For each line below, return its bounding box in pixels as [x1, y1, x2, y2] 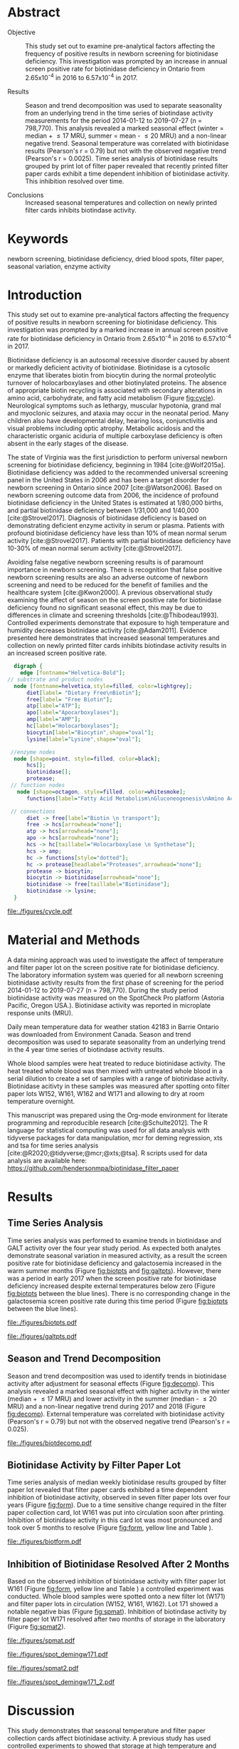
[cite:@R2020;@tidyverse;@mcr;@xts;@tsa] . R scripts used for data [7, 1148, 208, 1157]
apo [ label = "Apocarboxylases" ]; [26, 709, 119, 716]
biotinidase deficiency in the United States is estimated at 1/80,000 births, [7, 499, 224, 507]
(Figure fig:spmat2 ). [7, 1623, 66, 1631]
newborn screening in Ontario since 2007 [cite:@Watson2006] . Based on [7, 483, 223, 492]
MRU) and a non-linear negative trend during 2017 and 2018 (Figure [7, 1401, 206, 1410]
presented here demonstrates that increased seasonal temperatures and [7, 634, 220, 642]
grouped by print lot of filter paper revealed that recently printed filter [25, 161, 229, 170]
